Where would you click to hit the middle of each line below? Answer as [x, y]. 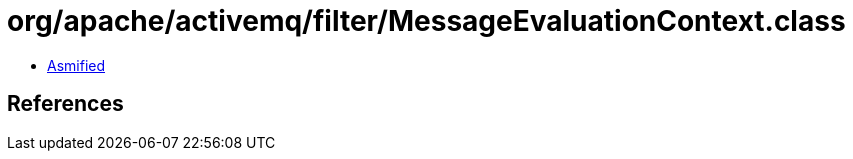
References [65, 104]
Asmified [76, 65]
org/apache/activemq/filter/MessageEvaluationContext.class [426, 21]
